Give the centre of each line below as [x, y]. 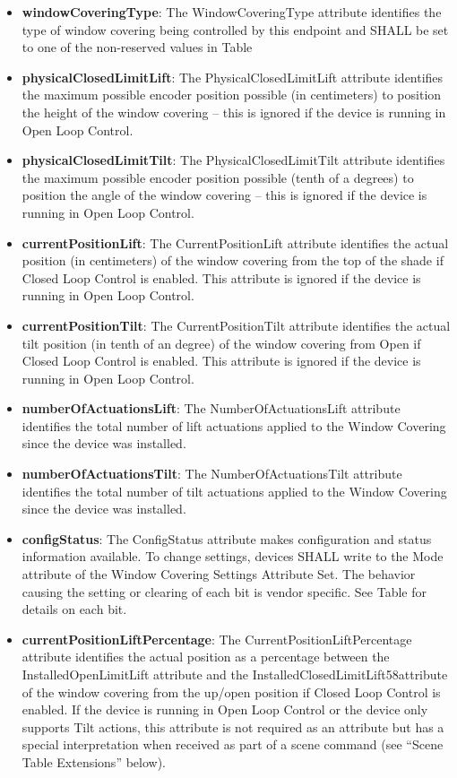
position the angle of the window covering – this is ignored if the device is [224, 195]
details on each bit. [74, 609]
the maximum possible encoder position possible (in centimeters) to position [232, 95]
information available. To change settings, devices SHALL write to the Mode [233, 556]
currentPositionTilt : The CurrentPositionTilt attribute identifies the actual [236, 325]
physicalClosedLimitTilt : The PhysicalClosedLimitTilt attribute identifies [233, 160]
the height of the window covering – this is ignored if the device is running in [234, 112]
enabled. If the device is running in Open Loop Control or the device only [225, 709]
